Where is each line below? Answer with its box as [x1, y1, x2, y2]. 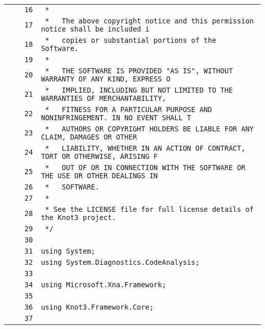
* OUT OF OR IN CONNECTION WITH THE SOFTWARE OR [45, 163, 246, 172]
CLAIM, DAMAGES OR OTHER [41, 133, 137, 141]
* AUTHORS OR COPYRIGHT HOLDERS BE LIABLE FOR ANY [45, 125, 254, 133]
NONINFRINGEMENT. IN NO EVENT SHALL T [41, 114, 192, 122]
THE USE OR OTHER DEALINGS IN [41, 172, 158, 180]
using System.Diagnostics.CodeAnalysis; [41, 258, 200, 266]
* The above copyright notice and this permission [45, 17, 254, 25]
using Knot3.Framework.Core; [41, 303, 154, 311]
